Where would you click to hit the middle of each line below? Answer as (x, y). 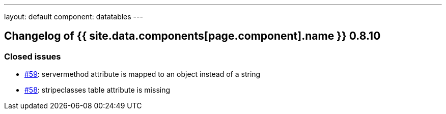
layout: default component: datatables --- (74, 17)
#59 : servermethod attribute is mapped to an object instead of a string (143, 74)
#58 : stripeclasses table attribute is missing (97, 90)
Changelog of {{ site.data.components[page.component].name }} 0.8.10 (192, 36)
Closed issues (33, 56)
